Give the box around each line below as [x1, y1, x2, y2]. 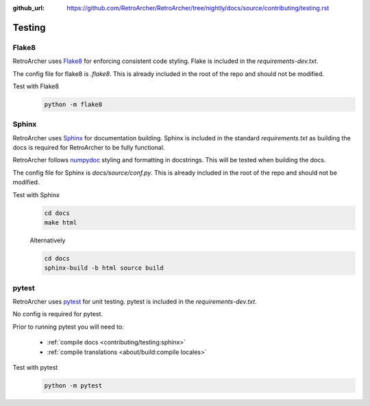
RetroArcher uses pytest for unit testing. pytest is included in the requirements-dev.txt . [12, 298, 257, 306]
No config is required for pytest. [12, 310, 103, 318]
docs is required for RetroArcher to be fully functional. [12, 144, 165, 152]
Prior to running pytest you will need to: [12, 322, 125, 331]
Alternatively [29, 236, 66, 244]
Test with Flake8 [12, 82, 60, 90]
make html [44, 218, 77, 226]
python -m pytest [44, 382, 103, 390]
